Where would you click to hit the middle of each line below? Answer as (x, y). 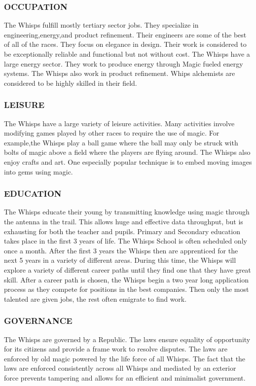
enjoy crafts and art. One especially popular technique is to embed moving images (128, 161)
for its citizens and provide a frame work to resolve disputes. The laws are (116, 349)
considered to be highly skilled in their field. (71, 83)
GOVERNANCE (38, 321)
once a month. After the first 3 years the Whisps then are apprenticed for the (121, 250)
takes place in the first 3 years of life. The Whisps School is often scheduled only (126, 241)
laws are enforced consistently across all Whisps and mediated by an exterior (120, 368)
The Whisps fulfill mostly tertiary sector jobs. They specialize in (101, 25)
